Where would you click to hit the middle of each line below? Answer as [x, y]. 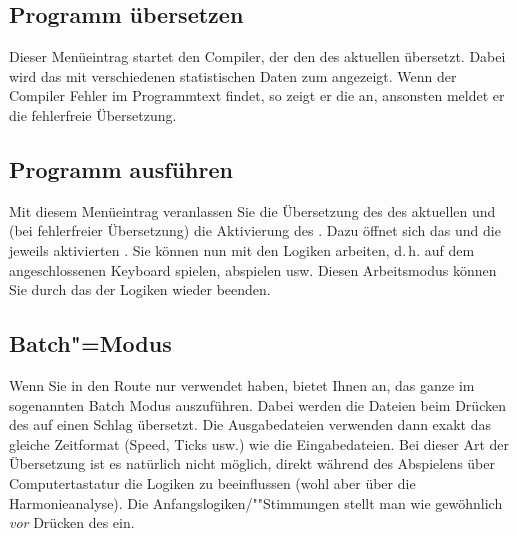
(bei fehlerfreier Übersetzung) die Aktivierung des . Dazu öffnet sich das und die [255, 230]
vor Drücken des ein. [72, 522]
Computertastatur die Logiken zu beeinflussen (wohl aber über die [212, 482]
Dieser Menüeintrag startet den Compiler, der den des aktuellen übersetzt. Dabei [257, 56]
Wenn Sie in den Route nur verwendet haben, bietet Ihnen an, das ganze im [242, 384]
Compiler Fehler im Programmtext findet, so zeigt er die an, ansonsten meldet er [257, 95]
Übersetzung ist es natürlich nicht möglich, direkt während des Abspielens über [252, 463]
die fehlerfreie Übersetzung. [93, 114]
